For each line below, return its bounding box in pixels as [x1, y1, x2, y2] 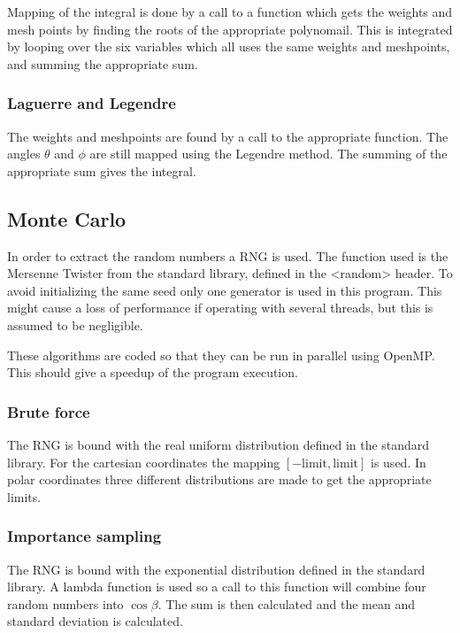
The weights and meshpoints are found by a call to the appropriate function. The [7, 127, 448, 145]
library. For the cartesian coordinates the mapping [7, 452, 280, 471]
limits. [7, 487, 42, 506]
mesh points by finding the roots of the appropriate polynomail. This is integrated [7, 19, 453, 38]
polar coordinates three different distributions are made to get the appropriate [7, 470, 432, 489]
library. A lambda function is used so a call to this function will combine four [7, 577, 426, 596]
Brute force [7, 400, 90, 422]
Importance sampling [7, 525, 162, 547]
